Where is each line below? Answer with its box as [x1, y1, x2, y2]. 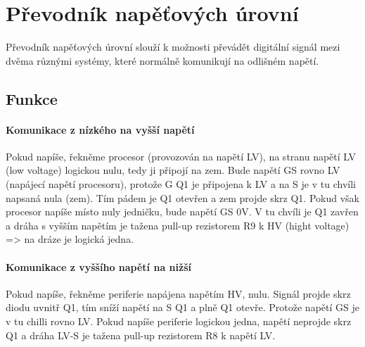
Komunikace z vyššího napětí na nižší [6, 259, 191, 274]
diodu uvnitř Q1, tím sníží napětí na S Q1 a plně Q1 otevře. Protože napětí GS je [6, 300, 359, 315]
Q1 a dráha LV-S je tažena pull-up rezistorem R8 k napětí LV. [6, 327, 276, 342]
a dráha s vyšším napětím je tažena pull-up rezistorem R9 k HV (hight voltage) [6, 217, 350, 232]
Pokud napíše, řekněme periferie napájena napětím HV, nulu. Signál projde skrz [6, 286, 351, 301]
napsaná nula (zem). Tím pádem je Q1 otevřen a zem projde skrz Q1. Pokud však [6, 190, 359, 205]
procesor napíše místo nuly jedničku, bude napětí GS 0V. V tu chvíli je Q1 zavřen [6, 204, 359, 219]
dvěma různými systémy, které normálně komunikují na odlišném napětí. [6, 53, 319, 68]
